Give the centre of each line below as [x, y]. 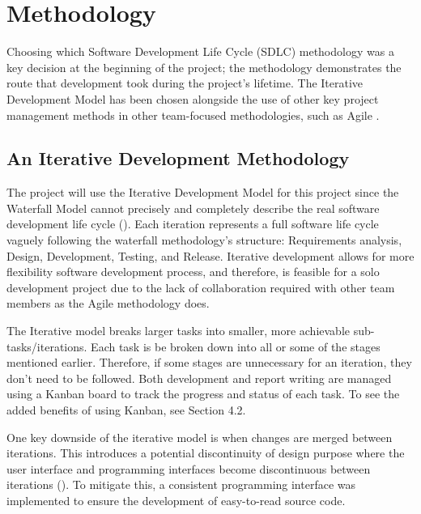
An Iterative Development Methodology [178, 158]
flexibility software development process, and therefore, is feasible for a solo [193, 272]
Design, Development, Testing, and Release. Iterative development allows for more [210, 255]
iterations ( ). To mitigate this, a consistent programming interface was [181, 484]
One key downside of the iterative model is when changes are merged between [200, 437]
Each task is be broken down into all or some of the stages [236, 346]
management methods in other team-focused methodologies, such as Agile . [193, 115]
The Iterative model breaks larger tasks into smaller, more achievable [178, 331]
